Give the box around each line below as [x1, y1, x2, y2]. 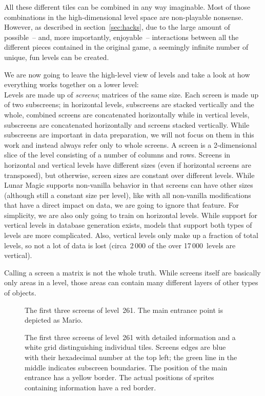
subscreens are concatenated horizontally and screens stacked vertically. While [4, 119, 250, 130]
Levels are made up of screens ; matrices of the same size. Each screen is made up [4, 89, 259, 100]
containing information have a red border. [25, 382, 156, 392]
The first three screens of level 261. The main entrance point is [25, 304, 223, 315]
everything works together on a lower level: [4, 79, 139, 90]
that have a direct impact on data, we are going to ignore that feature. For [4, 200, 239, 210]
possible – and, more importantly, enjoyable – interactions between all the [4, 31, 239, 42]
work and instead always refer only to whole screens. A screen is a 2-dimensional [4, 139, 257, 150]
